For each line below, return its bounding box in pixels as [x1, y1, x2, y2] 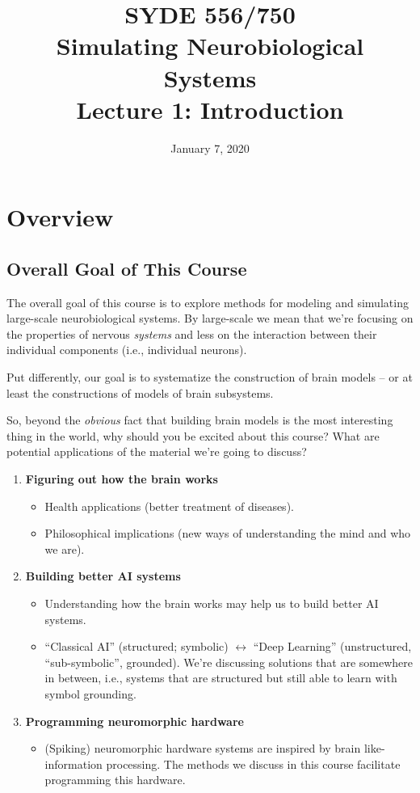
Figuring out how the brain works [25, 470, 218, 487]
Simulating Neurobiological [56, 29, 364, 62]
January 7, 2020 [170, 139, 250, 156]
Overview [6, 200, 114, 234]
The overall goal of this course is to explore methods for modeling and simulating [6, 293, 409, 310]
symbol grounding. [44, 685, 136, 702]
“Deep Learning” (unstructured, [253, 638, 412, 655]
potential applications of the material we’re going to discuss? [6, 443, 307, 460]
